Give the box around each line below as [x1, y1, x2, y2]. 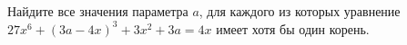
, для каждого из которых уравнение [198, 2, 401, 20]
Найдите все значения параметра [7, 2, 188, 20]
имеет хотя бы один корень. [216, 19, 370, 38]
